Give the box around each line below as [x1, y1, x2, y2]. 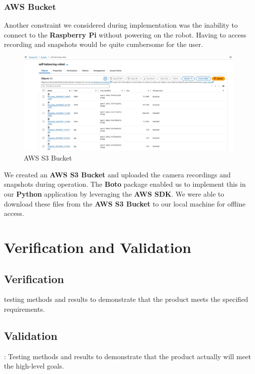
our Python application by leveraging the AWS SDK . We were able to [4, 189, 224, 199]
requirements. [4, 304, 45, 314]
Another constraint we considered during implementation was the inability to [4, 20, 238, 30]
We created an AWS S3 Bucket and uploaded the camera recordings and [4, 169, 231, 179]
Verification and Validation [4, 237, 191, 257]
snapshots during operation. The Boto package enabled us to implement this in [4, 179, 246, 189]
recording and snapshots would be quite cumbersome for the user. [4, 39, 203, 49]
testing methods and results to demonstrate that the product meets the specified [4, 294, 249, 304]
